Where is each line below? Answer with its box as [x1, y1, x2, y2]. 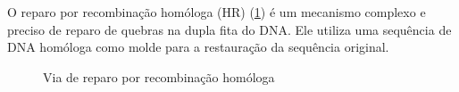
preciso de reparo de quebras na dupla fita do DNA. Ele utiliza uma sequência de [7, 20, 452, 38]
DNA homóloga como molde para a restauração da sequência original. [7, 38, 389, 56]
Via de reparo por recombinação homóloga [43, 67, 275, 86]
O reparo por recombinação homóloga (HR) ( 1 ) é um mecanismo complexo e [7, 3, 426, 21]
